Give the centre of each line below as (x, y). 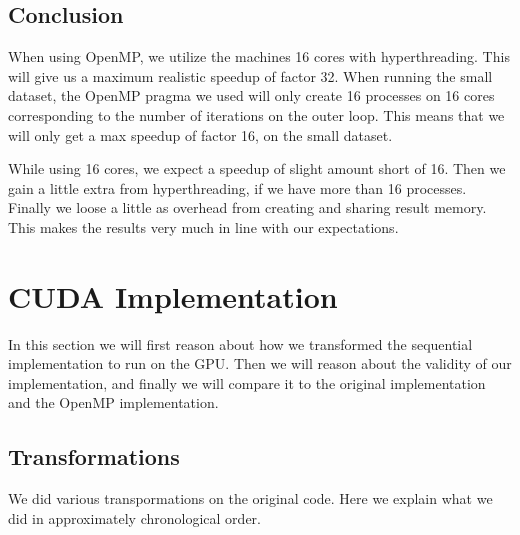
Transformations (94, 456)
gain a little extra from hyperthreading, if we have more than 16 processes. (237, 187)
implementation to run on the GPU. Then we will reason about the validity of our (260, 363)
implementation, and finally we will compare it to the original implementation (247, 382)
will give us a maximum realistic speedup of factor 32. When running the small (250, 75)
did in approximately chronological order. (134, 517)
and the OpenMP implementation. (113, 402)
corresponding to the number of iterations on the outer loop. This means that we (256, 114)
